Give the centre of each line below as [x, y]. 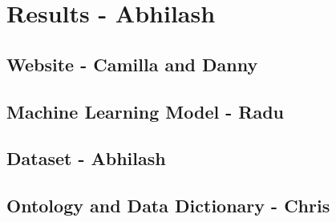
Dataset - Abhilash [86, 158]
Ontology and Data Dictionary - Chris [168, 206]
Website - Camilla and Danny [132, 64]
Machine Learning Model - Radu [146, 111]
